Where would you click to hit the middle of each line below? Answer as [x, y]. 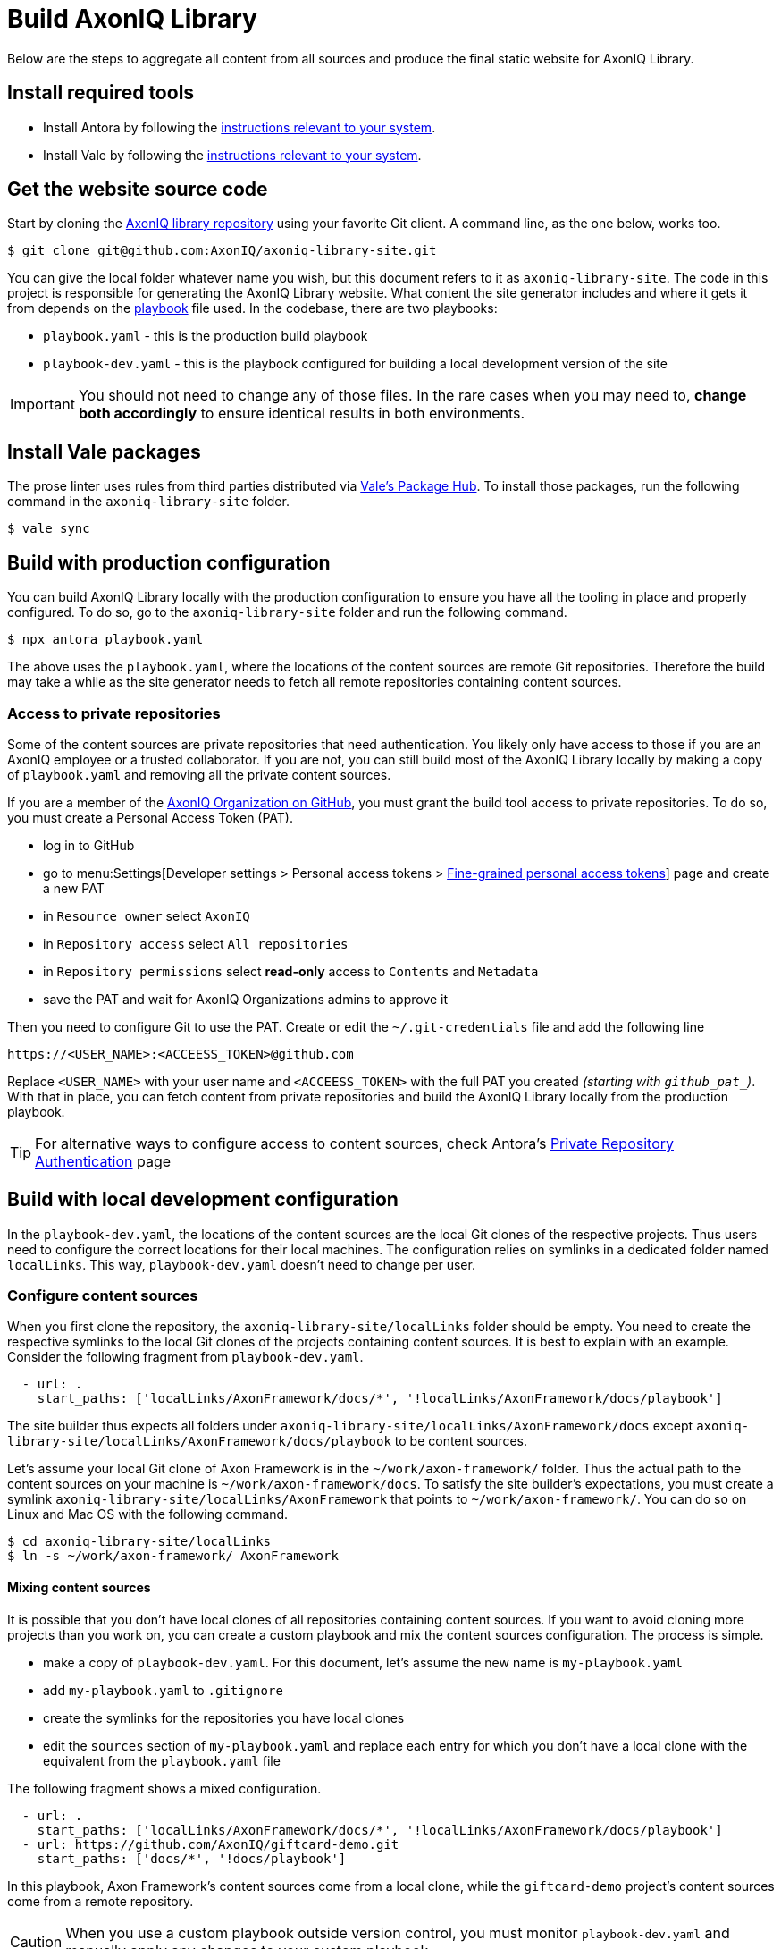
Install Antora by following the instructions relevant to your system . [239, 127]
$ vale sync [49, 529]
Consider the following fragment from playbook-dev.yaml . [185, 1357]
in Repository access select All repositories [196, 943]
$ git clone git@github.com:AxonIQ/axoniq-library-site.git [222, 251]
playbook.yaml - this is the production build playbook [206, 336]
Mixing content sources [79, 1588]
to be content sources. [461, 1441]
